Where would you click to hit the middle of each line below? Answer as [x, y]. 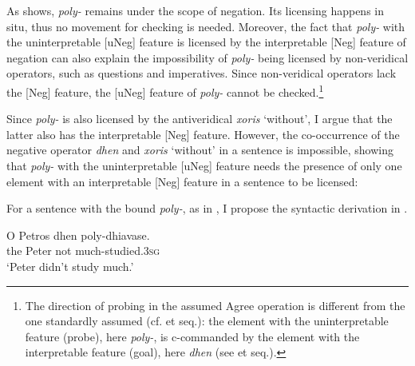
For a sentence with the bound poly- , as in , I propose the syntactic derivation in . [207, 208]
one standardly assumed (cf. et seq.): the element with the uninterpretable [207, 321]
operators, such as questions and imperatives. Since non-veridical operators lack [202, 73]
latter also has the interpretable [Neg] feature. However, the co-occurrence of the [203, 134]
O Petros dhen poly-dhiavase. [78, 235]
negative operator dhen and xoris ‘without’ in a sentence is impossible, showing [200, 150]
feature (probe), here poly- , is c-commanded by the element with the [192, 336]
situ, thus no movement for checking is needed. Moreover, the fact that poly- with [206, 26]
